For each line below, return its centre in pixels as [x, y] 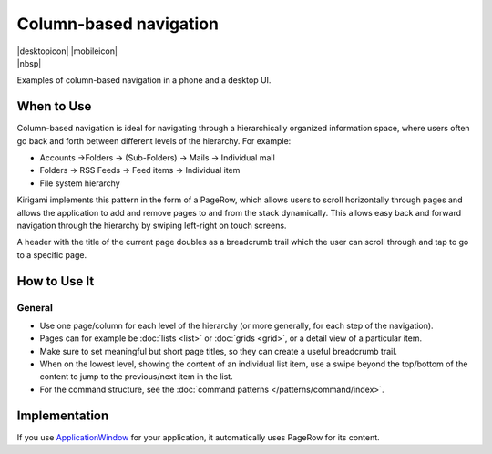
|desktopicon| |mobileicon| [67, 51]
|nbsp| [29, 63]
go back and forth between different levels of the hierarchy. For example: [154, 140]
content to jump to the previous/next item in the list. [136, 377]
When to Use [54, 106]
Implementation [63, 415]
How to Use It [56, 281]
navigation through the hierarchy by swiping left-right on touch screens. [152, 225]
